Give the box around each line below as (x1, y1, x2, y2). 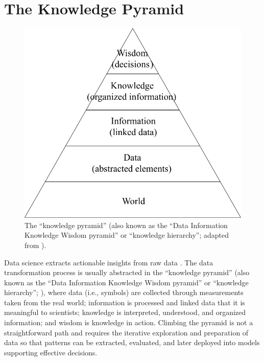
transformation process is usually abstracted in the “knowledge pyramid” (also (4, 267, 250, 278)
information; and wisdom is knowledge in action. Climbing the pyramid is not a (4, 317, 253, 328)
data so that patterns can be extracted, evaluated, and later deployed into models (4, 337, 260, 348)
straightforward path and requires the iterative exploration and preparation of (4, 327, 249, 337)
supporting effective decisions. (4, 347, 98, 357)
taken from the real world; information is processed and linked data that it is (4, 297, 245, 307)
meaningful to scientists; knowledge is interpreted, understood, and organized (4, 307, 246, 318)
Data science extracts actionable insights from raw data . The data (4, 257, 213, 267)
